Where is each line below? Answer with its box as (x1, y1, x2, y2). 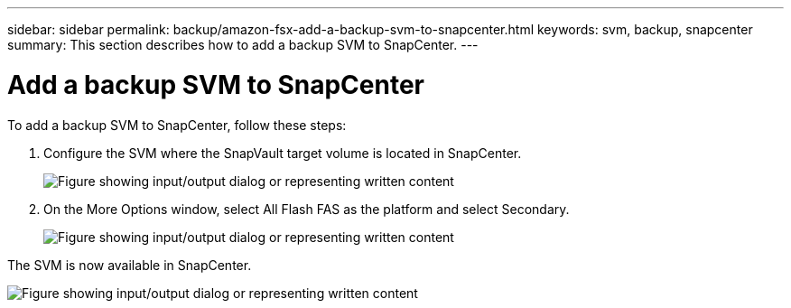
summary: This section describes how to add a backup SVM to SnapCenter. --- (7, 37, 479, 52)
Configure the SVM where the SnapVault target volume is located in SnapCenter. (43, 145, 522, 161)
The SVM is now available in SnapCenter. (7, 257, 252, 273)
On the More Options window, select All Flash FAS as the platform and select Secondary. (43, 201, 570, 217)
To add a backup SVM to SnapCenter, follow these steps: (7, 117, 347, 133)
